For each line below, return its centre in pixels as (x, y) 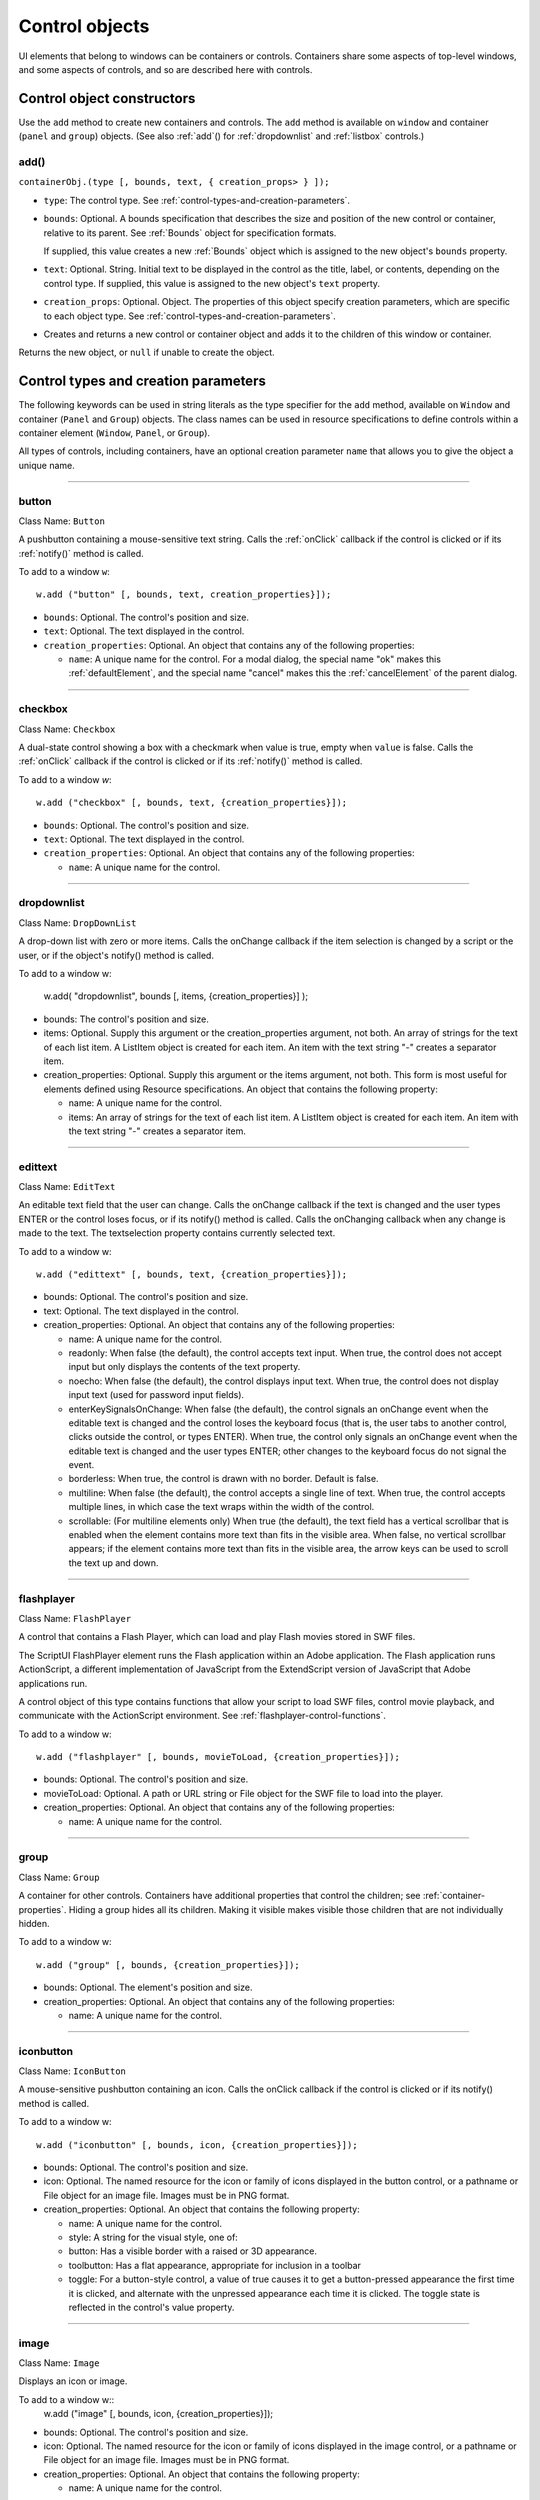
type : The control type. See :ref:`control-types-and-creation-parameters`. (196, 200)
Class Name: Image (59, 2363)
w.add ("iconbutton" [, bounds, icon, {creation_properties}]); (197, 2144)
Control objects (84, 26)
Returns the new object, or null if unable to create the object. (146, 352)
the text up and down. (113, 1562)
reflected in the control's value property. (151, 2307)
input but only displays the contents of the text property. (184, 1367)
